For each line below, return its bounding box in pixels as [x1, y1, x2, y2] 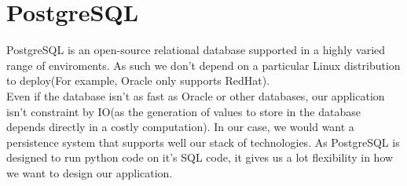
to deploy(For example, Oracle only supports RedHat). [6, 72, 270, 89]
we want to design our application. [6, 164, 173, 181]
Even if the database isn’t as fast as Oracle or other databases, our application [6, 87, 385, 104]
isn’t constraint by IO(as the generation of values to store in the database [6, 103, 361, 119]
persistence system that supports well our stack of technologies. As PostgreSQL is [6, 133, 400, 150]
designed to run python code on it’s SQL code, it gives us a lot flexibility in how [6, 149, 394, 166]
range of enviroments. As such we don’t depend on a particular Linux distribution [6, 57, 401, 73]
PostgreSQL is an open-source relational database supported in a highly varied [6, 42, 386, 58]
